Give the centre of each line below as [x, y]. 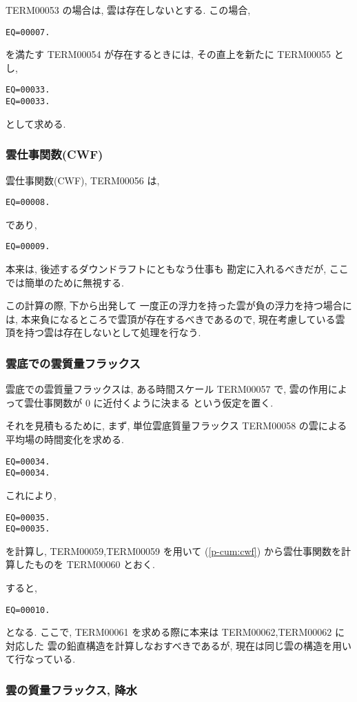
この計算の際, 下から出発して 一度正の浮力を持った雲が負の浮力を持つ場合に [179, 305]
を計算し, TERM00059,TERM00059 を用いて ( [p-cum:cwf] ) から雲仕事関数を [173, 550]
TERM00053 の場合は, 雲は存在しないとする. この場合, [128, 10]
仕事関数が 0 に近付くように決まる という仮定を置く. [154, 402]
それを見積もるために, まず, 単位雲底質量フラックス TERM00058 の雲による [176, 426]
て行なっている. [41, 659]
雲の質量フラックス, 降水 [71, 689]
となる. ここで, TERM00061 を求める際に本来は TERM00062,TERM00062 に [175, 632]
